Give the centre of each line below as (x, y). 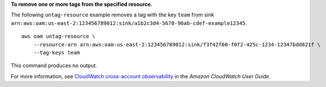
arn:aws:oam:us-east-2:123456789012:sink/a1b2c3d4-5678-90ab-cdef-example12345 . (129, 23)
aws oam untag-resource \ (59, 37)
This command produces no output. (54, 66)
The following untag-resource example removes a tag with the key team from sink (113, 15)
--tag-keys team (56, 52)
